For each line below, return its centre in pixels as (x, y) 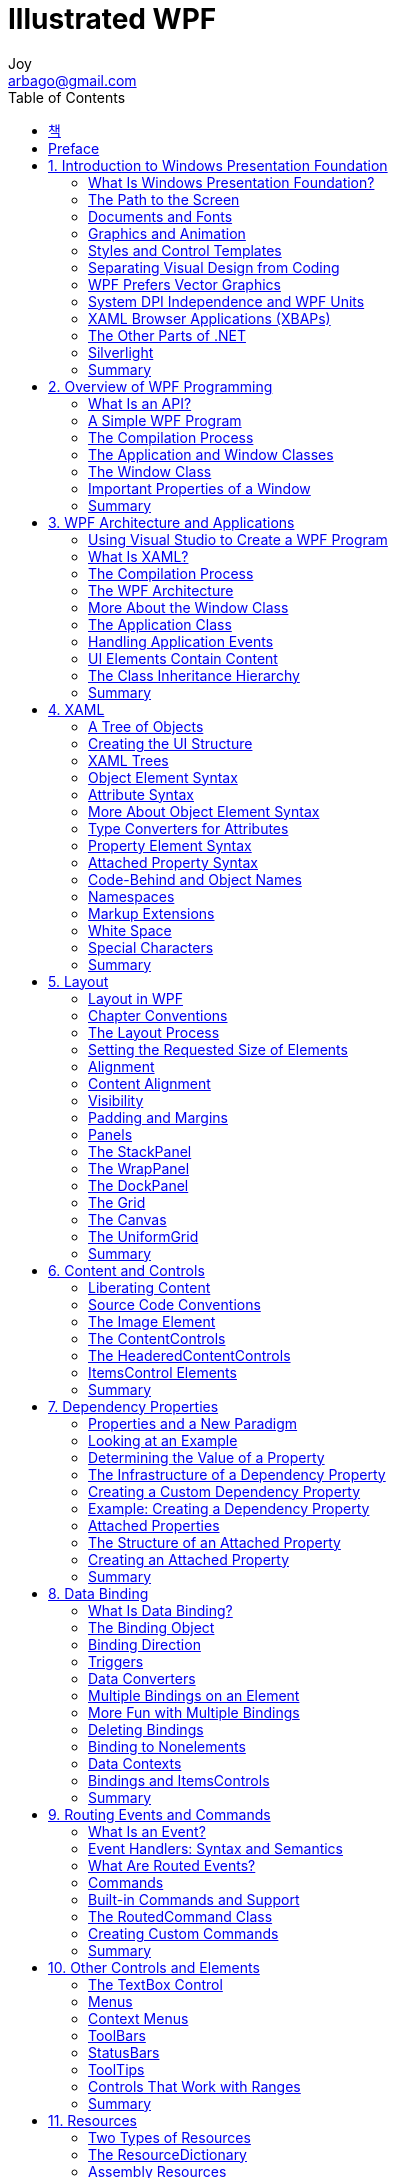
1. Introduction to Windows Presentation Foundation (218, 165)
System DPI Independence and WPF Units (226, 301)
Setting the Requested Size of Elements (218, 1049)
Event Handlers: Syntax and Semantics (216, 1848)
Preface (74, 148)
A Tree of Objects (146, 726)
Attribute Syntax (141, 794)
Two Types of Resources (169, 2137)
